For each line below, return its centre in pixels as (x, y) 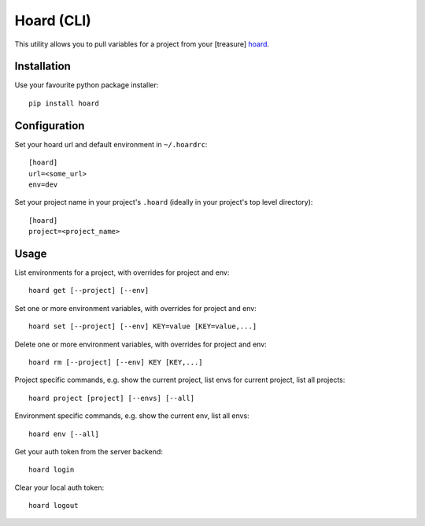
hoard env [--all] (64, 434)
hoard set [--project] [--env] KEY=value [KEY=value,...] (143, 326)
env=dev (43, 184)
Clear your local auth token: (59, 487)
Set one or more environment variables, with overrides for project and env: (136, 308)
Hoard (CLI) (53, 20)
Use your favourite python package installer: (87, 85)
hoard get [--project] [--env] (89, 291)
